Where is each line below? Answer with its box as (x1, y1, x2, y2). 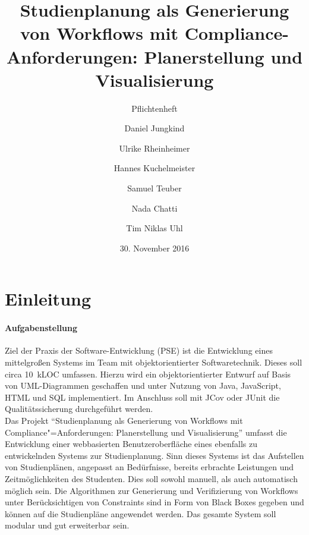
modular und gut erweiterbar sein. (5, 519, 130, 531)
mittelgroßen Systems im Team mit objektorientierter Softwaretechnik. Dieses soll (5, 356, 302, 369)
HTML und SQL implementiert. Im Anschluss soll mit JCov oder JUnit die (5, 391, 280, 403)
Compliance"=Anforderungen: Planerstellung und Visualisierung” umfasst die (5, 426, 287, 438)
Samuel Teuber (127, 182, 182, 194)
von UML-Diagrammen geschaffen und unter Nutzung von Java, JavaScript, (5, 379, 281, 392)
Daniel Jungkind (124, 122, 185, 134)
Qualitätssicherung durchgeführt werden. (5, 402, 153, 415)
